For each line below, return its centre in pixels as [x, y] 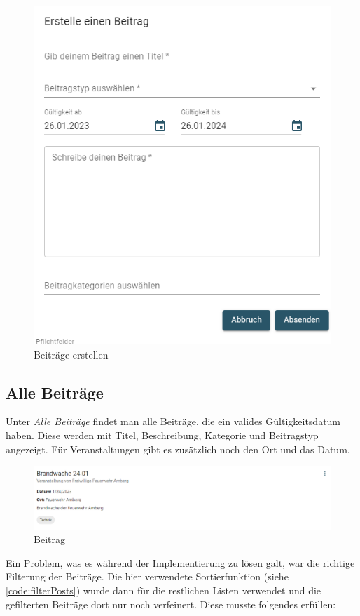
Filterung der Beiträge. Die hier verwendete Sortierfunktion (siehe [147, 576]
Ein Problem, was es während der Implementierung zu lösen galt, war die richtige [180, 562]
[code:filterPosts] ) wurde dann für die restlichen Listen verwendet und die [164, 590]
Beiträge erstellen [71, 354]
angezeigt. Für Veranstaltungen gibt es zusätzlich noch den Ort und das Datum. [178, 449]
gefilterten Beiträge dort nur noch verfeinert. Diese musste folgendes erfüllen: [171, 604]
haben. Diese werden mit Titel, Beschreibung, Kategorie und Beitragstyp [162, 435]
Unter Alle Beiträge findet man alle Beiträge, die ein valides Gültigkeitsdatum [173, 421]
